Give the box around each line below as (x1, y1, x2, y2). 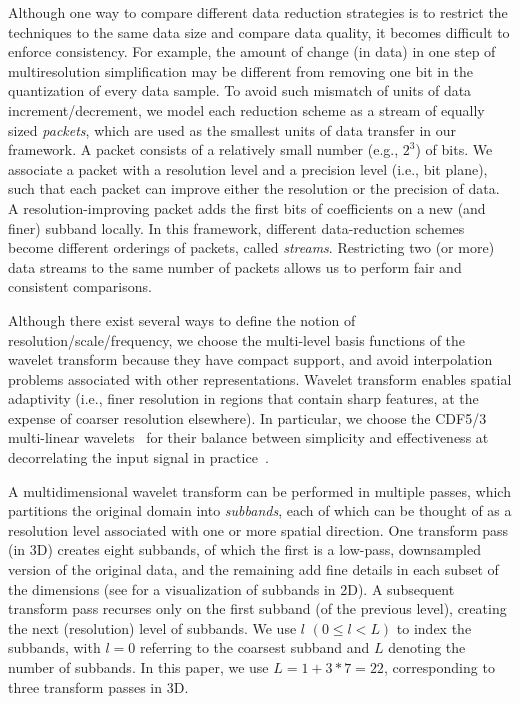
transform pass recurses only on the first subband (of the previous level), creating (8, 598, 507, 619)
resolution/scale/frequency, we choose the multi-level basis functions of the (8, 329, 466, 350)
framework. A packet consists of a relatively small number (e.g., (8, 139, 399, 160)
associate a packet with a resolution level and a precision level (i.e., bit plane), (8, 158, 488, 179)
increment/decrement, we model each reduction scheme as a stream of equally (8, 99, 485, 120)
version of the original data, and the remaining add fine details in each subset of (8, 559, 499, 580)
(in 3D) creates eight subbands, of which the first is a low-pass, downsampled (8, 539, 481, 560)
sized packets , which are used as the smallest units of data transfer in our (8, 119, 457, 140)
